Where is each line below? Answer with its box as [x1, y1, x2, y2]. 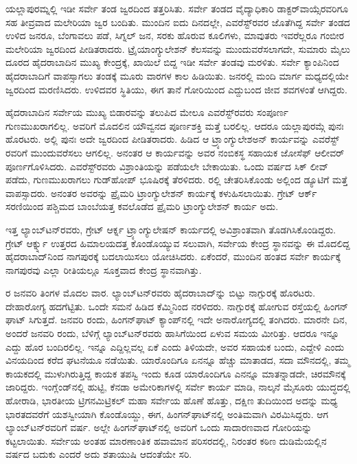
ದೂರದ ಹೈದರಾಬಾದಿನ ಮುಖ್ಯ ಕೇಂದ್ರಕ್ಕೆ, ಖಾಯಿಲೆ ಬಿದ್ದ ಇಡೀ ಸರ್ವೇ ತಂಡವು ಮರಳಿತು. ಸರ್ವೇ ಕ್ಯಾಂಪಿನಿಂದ [5, 55, 339, 69]
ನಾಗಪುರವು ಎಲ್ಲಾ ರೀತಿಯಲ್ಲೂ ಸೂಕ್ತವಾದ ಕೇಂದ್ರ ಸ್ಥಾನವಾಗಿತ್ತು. [5, 262, 202, 277]
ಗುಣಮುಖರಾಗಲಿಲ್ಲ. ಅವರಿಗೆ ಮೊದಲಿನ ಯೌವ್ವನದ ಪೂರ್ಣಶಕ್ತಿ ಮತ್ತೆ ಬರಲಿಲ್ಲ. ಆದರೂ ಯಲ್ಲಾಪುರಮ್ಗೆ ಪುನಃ [5, 118, 344, 132]
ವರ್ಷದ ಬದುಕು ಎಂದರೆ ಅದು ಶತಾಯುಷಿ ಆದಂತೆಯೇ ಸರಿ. [5, 447, 192, 461]
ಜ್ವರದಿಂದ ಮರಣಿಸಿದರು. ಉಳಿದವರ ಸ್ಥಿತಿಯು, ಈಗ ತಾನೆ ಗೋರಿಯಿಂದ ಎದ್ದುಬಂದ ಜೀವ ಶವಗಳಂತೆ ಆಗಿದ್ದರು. [5, 82, 347, 96]
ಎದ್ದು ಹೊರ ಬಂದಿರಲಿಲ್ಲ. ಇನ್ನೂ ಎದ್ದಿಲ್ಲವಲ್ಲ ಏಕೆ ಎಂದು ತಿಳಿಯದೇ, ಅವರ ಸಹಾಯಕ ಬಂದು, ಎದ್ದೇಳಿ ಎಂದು [5, 339, 345, 353]
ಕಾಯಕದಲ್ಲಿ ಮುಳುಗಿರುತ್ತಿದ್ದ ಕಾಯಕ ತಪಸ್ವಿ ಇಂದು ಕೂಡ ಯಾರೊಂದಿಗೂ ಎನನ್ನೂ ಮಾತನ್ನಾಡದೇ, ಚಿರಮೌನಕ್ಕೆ [5, 366, 346, 380]
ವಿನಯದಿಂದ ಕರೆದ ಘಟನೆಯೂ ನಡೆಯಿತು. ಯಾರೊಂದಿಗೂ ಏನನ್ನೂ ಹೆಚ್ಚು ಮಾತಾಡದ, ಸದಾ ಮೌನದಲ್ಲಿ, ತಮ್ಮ [5, 353, 350, 367]
